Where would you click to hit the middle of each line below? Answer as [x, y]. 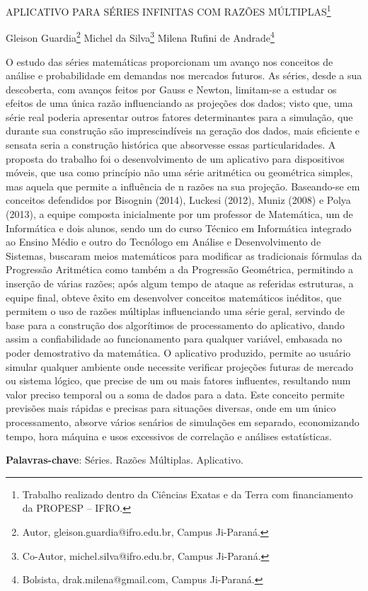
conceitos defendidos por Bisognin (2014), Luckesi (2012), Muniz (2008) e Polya [178, 200]
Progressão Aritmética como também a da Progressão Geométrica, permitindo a [180, 269]
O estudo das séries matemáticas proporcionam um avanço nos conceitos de [169, 61]
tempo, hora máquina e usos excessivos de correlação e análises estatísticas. [169, 436]
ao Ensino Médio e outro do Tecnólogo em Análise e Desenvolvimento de [163, 242]
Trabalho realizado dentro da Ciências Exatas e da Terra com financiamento [188, 494]
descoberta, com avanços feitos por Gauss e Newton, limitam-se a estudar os [171, 89]
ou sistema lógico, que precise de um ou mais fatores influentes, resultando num [178, 380]
